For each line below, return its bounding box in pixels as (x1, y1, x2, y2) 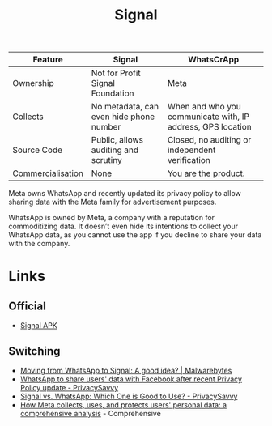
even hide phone (91, 111, 155, 122)
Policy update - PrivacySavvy (19, 383, 119, 392)
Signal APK (19, 321, 58, 330)
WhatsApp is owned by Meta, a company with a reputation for (8, 213, 215, 223)
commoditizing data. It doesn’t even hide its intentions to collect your (8, 221, 239, 232)
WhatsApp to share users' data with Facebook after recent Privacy (19, 374, 243, 384)
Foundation (91, 87, 134, 99)
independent (167, 144, 216, 155)
